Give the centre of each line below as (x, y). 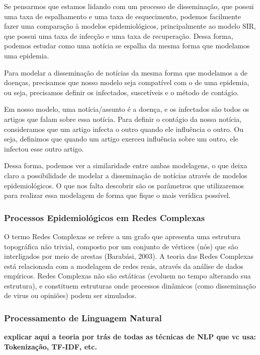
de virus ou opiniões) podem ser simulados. (70, 295)
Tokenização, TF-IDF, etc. (51, 346)
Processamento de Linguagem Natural (83, 317)
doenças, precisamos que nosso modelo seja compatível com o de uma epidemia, (127, 82)
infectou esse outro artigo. (44, 148)
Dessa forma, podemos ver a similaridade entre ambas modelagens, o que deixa (126, 165)
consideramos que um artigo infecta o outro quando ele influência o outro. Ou (124, 129)
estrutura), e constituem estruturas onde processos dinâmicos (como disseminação (130, 285)
